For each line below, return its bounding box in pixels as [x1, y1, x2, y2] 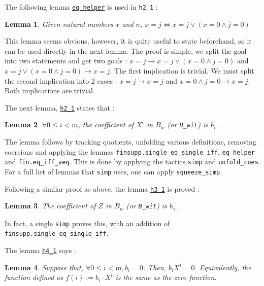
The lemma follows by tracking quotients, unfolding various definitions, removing [5, 136, 256, 147]
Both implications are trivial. [5, 85, 95, 96]
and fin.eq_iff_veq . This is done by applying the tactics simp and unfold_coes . [5, 156, 260, 167]
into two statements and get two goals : [5, 55, 127, 66]
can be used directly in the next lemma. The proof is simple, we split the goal [5, 45, 247, 56]
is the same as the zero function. [115, 272, 217, 282]
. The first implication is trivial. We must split [110, 65, 254, 76]
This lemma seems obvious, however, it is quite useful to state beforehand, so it [5, 35, 252, 46]
